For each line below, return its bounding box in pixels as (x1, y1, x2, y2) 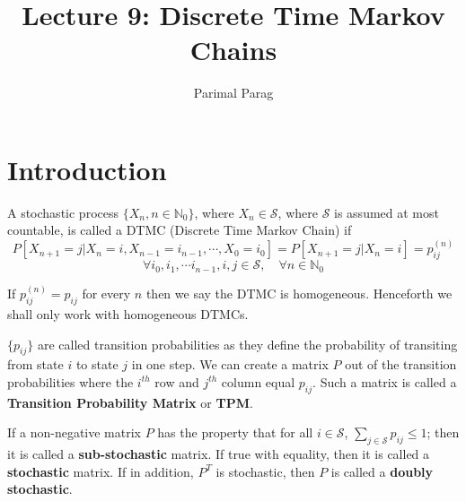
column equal (221, 372, 295, 391)
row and (154, 372, 199, 391)
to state (75, 355, 119, 374)
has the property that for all (157, 423, 313, 442)
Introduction (7, 151, 167, 187)
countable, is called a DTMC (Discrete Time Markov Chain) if (7, 220, 352, 239)
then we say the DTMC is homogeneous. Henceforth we (145, 284, 453, 303)
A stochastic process (7, 203, 119, 221)
